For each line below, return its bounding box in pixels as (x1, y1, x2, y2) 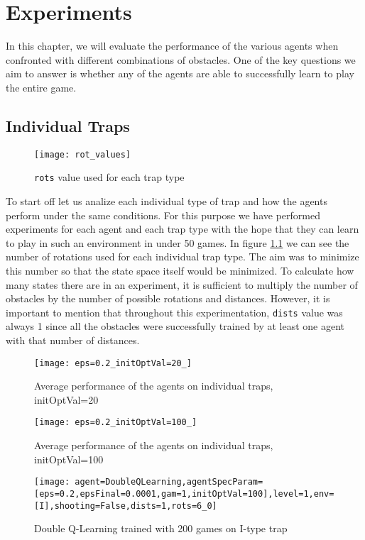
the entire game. (6, 79, 77, 94)
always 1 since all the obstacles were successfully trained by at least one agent (6, 319, 344, 334)
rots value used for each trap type (34, 170, 185, 184)
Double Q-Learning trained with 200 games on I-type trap (34, 521, 288, 536)
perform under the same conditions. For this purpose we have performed (6, 207, 320, 222)
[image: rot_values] (34, 149, 131, 160)
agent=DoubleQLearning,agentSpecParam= (75, 477, 263, 487)
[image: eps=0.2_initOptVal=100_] (34, 417, 197, 428)
